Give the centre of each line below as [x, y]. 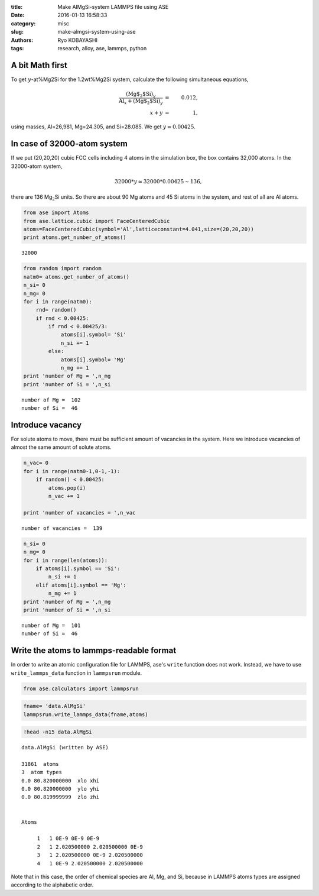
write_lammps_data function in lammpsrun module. [77, 673]
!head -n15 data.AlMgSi [58, 732]
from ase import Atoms [56, 213]
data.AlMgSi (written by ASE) [65, 748]
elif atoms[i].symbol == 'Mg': [81, 585]
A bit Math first [39, 65]
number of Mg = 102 [51, 400]
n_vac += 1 [64, 496]
